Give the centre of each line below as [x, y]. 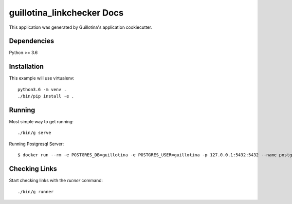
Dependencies [32, 41]
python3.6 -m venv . [42, 89]
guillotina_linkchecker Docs [66, 13]
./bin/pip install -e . [46, 96]
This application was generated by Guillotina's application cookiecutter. [81, 27]
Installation [26, 66]
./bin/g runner [36, 192]
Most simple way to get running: [41, 122]
